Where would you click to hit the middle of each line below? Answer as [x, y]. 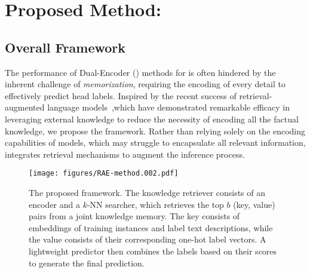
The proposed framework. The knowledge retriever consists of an [147, 192]
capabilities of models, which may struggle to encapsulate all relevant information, [155, 142]
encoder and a [54, 204]
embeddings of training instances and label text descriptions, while [151, 227]
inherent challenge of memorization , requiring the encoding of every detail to [145, 84]
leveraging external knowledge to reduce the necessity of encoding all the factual [152, 119]
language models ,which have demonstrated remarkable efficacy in [169, 107]
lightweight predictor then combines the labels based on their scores [153, 251]
